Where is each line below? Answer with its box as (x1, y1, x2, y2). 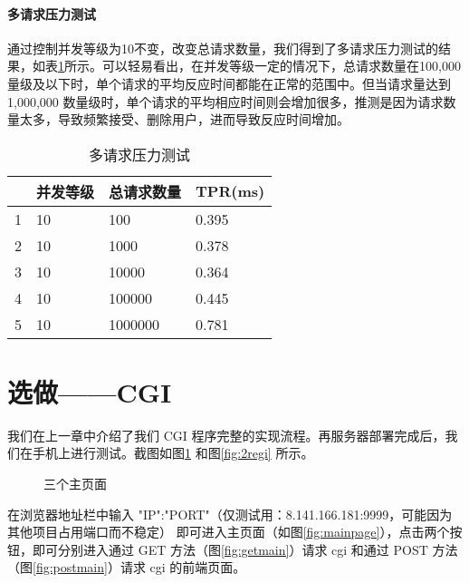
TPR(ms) (196, 180, 265, 202)
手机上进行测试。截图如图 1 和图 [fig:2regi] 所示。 (32, 443, 314, 462)
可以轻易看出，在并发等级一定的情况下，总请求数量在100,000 (101, 56, 461, 75)
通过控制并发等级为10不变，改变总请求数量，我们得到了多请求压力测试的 (7, 38, 438, 57)
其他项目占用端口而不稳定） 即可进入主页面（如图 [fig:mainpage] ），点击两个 (7, 522, 450, 541)
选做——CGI (7, 373, 172, 410)
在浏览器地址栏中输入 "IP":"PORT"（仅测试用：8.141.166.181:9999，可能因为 (7, 504, 453, 523)
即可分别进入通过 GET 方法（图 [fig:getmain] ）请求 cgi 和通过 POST (32, 539, 428, 559)
